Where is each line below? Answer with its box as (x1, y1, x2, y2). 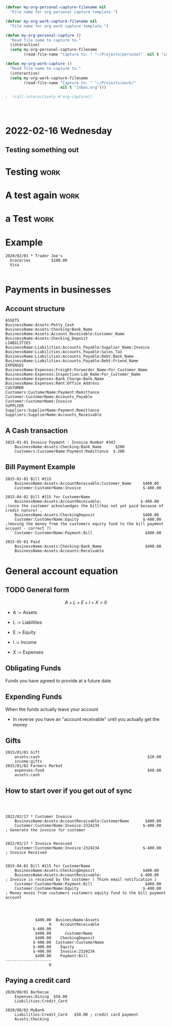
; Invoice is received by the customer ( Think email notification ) (5, 877, 157, 882)
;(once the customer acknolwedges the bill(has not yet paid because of (5, 503, 164, 508)
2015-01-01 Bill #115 (5, 476, 52, 482)
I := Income (12, 639, 37, 645)
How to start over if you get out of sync (5, 786, 132, 795)
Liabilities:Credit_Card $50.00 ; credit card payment (14, 1012, 139, 1017)
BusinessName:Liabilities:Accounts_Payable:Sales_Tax (5, 349, 123, 355)
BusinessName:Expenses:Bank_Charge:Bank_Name (5, 376, 104, 382)
